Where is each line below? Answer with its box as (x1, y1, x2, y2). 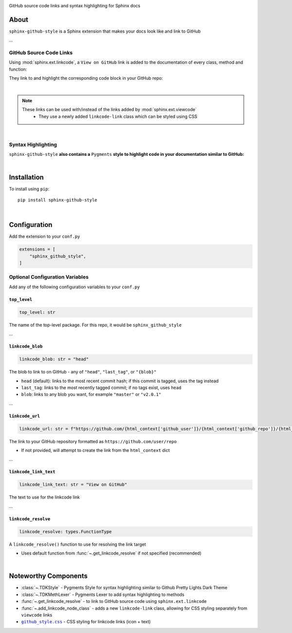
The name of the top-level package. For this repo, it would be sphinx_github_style (9, 322, 182, 328)
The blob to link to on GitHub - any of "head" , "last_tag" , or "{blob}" (9, 369, 157, 375)
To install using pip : (9, 186, 50, 192)
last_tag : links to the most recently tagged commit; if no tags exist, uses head (21, 385, 182, 391)
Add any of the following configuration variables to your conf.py (9, 284, 140, 290)
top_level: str (19, 309, 55, 315)
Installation (9, 173, 44, 181)
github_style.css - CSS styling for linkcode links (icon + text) (21, 619, 151, 625)
